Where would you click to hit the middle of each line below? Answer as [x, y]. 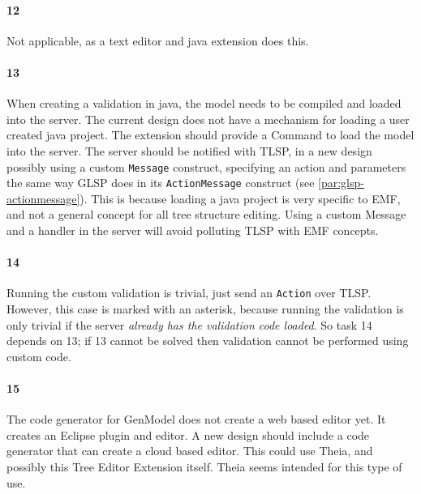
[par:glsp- [341, 183]
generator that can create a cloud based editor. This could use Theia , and [190, 451]
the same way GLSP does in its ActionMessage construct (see [161, 183]
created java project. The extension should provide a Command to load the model [210, 135]
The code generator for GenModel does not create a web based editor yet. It [196, 419]
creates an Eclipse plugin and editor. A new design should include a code [188, 434]
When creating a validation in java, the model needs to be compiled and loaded [204, 103]
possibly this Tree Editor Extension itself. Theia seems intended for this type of [204, 467]
